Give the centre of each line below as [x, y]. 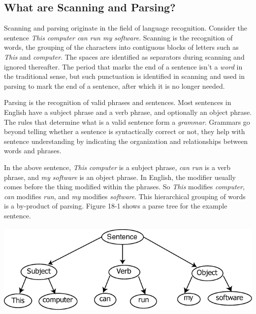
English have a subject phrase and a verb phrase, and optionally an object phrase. [128, 112]
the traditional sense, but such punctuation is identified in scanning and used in [125, 76]
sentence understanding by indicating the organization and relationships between [126, 141]
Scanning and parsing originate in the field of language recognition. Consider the [126, 28]
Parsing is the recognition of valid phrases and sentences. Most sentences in [118, 102]
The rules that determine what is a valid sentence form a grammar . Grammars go [127, 122]
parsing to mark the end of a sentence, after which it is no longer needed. [114, 86]
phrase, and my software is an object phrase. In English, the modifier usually [120, 177]
